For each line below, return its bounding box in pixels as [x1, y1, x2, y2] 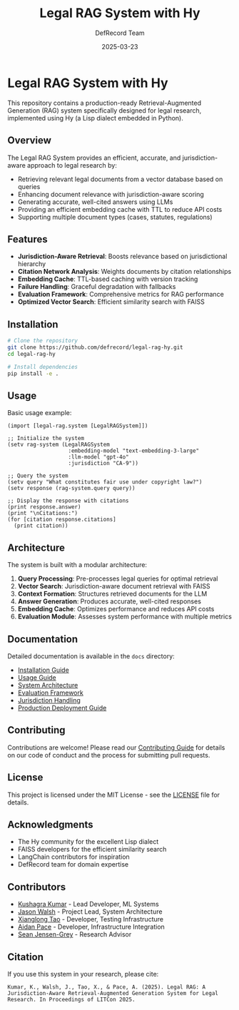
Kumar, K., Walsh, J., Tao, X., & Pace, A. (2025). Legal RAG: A [7, 984, 205, 991]
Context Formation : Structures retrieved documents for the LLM [17, 590, 208, 598]
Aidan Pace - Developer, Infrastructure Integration [17, 922, 166, 932]
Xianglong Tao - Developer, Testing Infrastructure [17, 915, 164, 924]
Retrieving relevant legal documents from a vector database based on [17, 175, 223, 183]
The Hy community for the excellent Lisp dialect [17, 837, 159, 846]
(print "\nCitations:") [7, 510, 78, 517]
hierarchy [17, 260, 46, 268]
